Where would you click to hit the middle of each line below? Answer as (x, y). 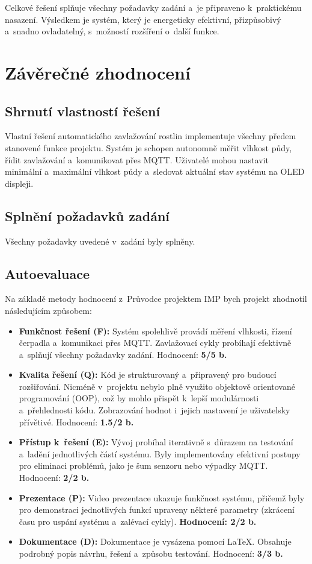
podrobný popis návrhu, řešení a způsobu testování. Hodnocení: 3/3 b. (151, 553)
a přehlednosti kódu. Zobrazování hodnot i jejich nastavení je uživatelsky (154, 410)
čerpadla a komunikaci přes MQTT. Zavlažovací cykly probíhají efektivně (155, 343)
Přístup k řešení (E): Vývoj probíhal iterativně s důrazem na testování (156, 442)
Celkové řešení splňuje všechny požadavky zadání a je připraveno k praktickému (153, 7)
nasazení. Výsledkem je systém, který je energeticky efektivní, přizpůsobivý (143, 19)
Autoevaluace (47, 273)
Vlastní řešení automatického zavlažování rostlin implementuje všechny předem (151, 136)
